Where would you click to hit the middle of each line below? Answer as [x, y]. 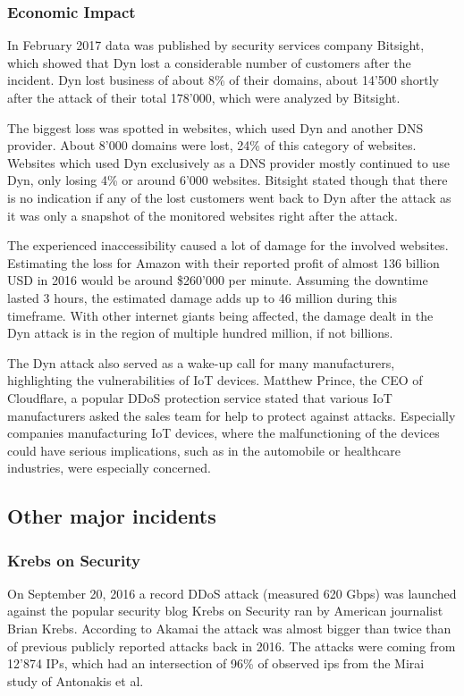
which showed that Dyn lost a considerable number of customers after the [209, 62]
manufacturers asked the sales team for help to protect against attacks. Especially [232, 415]
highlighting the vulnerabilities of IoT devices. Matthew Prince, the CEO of [215, 380]
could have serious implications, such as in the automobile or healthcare [204, 450]
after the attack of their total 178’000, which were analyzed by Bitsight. [204, 97]
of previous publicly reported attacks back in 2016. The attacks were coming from [232, 646]
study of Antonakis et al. [76, 680]
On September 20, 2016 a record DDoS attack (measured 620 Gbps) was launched [232, 593]
